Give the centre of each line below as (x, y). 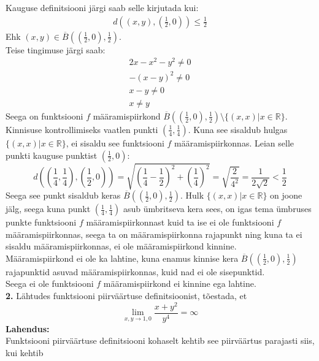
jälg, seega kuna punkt (48, 209)
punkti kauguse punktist (52, 155)
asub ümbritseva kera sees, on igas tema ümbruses (217, 209)
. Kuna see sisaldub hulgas (238, 129)
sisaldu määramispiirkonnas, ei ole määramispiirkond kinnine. (121, 246)
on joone (286, 195)
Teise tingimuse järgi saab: (56, 49)
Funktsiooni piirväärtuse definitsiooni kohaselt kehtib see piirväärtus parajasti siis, (160, 340)
